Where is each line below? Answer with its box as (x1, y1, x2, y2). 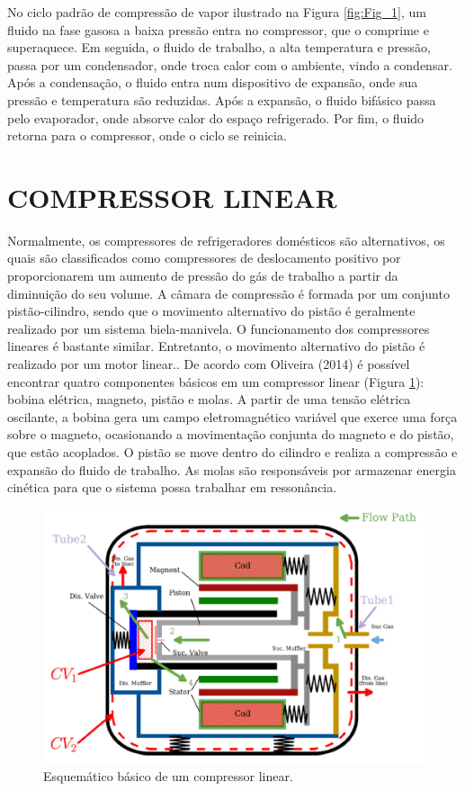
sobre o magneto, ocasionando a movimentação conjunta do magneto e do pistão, (7, 425, 454, 444)
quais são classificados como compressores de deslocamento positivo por (7, 248, 401, 267)
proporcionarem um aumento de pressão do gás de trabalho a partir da (7, 266, 398, 285)
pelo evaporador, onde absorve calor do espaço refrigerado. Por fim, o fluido (7, 108, 425, 127)
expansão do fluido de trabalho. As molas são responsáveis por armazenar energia (7, 460, 456, 479)
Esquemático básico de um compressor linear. (43, 767, 293, 786)
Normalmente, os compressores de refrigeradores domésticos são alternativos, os (7, 230, 445, 249)
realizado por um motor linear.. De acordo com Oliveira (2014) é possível (7, 355, 410, 373)
